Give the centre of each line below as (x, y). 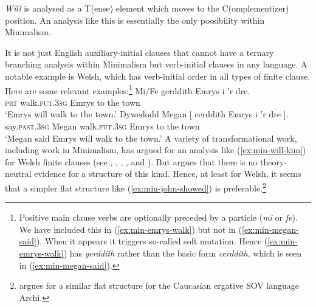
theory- (274, 161)
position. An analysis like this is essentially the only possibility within (135, 20)
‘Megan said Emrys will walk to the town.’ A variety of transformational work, (151, 138)
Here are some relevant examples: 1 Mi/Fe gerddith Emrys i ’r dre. (128, 89)
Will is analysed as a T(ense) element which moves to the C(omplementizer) (147, 8)
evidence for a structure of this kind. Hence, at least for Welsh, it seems (168, 174)
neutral (18, 174)
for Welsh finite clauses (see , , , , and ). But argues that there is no (131, 161)
